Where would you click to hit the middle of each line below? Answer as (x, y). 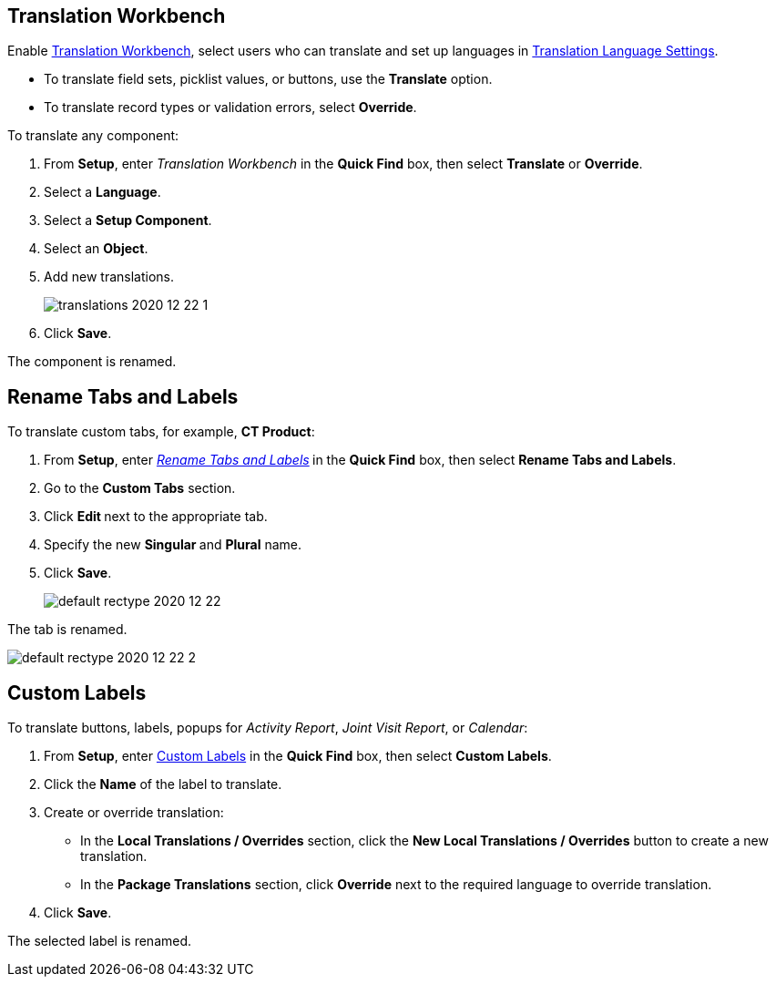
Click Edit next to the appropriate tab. (156, 517)
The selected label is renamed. (100, 941)
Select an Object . (96, 249)
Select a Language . (102, 192)
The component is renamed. (92, 362)
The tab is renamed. (67, 630)
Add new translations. (109, 277)
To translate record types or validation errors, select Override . (230, 108)
